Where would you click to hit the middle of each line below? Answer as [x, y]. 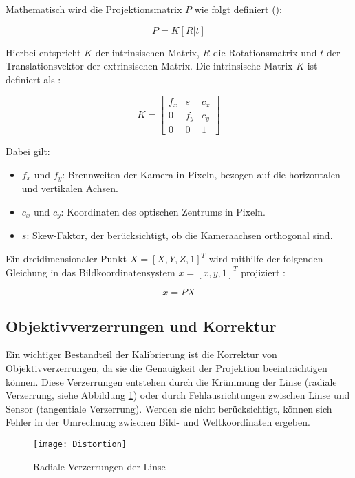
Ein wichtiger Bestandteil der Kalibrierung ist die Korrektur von [141, 354]
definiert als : [33, 79]
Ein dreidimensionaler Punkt [66, 259]
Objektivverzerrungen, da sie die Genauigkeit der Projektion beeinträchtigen [166, 368]
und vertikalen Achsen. [70, 188]
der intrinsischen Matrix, [147, 52]
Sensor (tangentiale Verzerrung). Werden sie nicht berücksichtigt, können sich [169, 408]
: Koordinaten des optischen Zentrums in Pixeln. [163, 212]
